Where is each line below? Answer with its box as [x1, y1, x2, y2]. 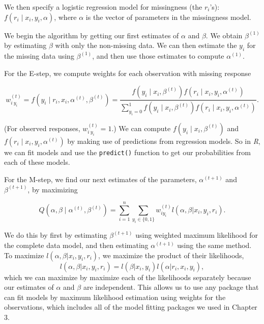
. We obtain [206, 30, 243, 40]
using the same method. [177, 239, 252, 250]
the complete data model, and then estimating [4, 239, 149, 250]
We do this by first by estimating [4, 230, 107, 240]
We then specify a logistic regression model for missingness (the [4, 2, 202, 12]
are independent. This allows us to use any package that [83, 282, 259, 292]
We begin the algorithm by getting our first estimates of [4, 30, 179, 40]
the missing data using [4, 50, 74, 61]
